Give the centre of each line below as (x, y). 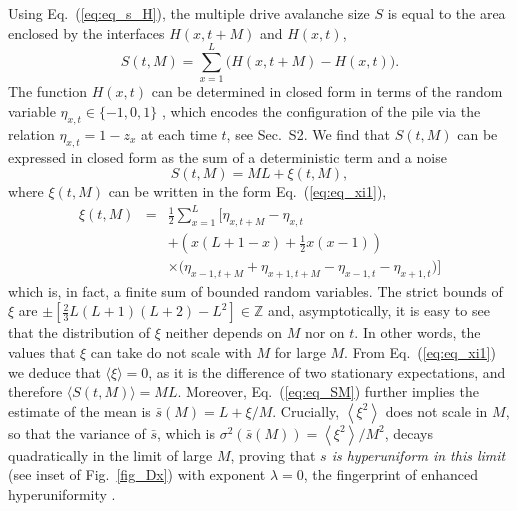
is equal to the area (446, 13)
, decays (408, 432)
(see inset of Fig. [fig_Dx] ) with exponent (137, 474)
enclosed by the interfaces (86, 32)
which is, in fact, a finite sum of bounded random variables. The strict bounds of (255, 290)
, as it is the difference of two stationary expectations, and (327, 371)
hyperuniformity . (62, 494)
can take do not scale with (171, 352)
